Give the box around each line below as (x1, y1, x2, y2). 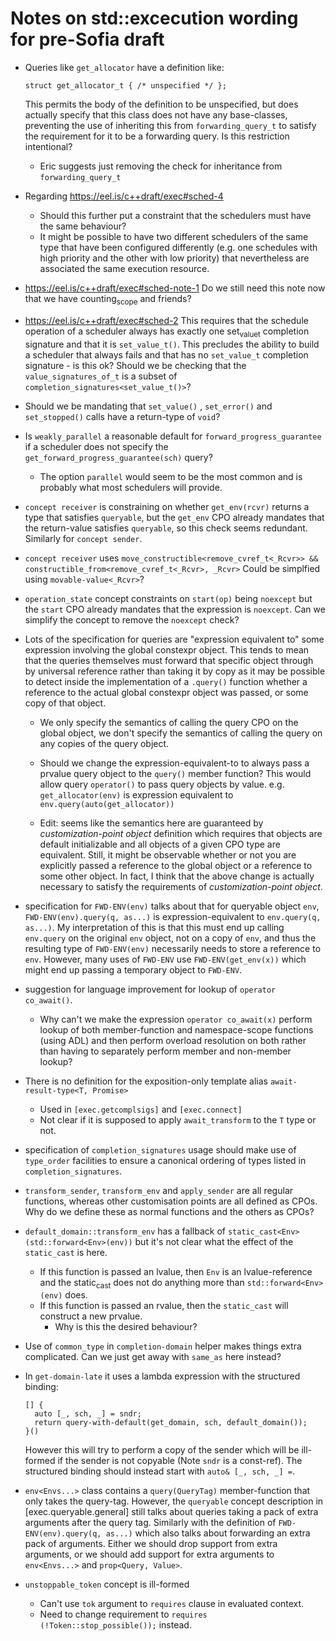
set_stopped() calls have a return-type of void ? (24, 410, 221, 422)
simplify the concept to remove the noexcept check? (24, 613, 240, 626)
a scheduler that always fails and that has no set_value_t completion (24, 348, 309, 361)
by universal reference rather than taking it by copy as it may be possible (24, 665, 326, 677)
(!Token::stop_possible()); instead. (39, 1619, 192, 1631)
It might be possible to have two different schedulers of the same (39, 230, 309, 242)
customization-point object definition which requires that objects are (39, 827, 323, 839)
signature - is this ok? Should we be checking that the (24, 359, 247, 371)
